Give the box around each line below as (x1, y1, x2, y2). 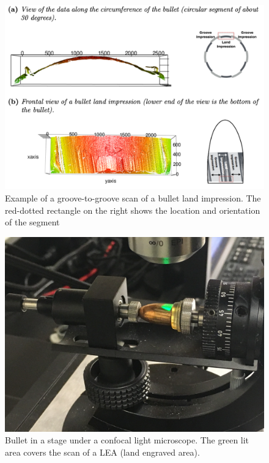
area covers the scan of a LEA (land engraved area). (5, 446, 200, 458)
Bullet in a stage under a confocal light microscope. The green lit (5, 434, 249, 446)
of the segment (5, 216, 60, 228)
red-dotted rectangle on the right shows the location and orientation (5, 203, 260, 216)
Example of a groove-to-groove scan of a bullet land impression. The (5, 192, 261, 205)
